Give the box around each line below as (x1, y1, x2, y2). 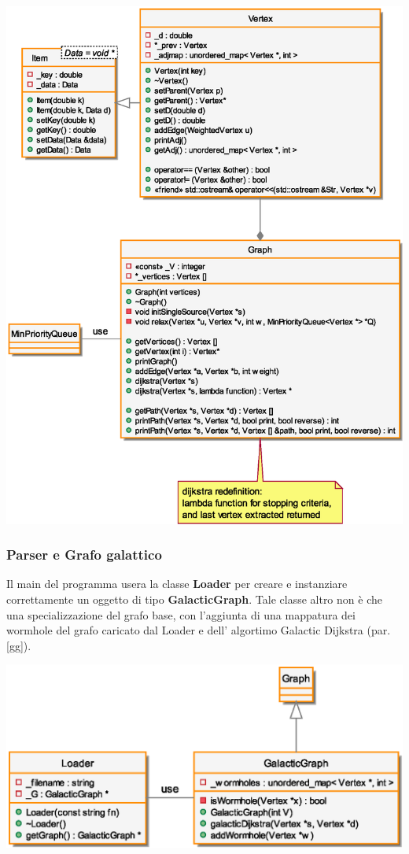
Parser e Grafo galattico (6, 545, 162, 564)
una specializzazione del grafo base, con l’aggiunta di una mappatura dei (6, 606, 356, 623)
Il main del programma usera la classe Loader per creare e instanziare (6, 575, 348, 592)
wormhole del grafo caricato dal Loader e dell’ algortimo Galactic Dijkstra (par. (6, 622, 391, 638)
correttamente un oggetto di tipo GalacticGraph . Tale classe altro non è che (6, 591, 382, 608)
